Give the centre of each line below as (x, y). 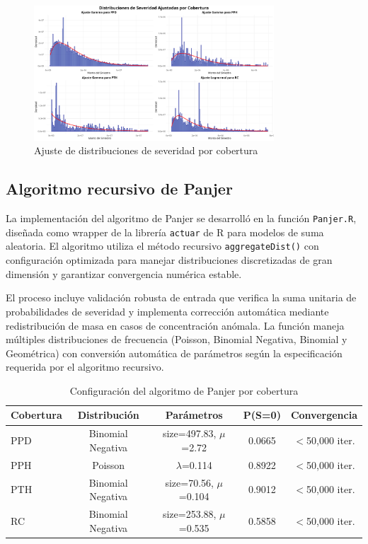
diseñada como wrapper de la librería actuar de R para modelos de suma (165, 232)
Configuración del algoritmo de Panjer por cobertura (184, 390)
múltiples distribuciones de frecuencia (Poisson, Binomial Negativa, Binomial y (177, 339)
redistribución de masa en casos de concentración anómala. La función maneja (175, 325)
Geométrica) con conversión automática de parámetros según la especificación (174, 353)
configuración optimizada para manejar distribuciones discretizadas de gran (169, 260)
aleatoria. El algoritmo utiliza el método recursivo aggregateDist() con (162, 246)
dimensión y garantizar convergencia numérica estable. (124, 273)
